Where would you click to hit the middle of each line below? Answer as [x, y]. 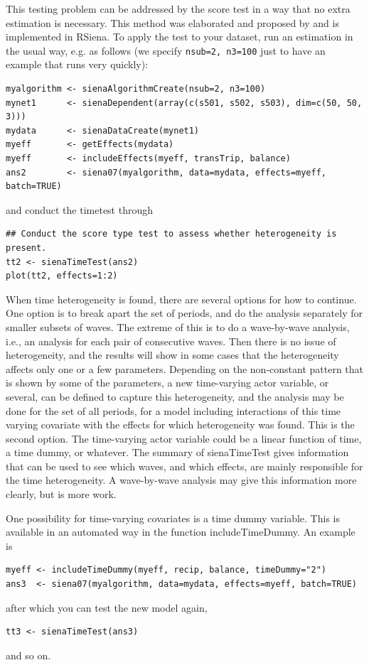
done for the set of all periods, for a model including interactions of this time [173, 410]
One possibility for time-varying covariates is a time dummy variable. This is [173, 518]
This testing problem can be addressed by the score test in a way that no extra [178, 9]
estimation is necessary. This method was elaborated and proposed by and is [172, 22]
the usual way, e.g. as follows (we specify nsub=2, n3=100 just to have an [166, 50]
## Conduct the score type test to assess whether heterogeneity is [171, 234]
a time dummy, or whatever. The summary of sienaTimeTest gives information [177, 452]
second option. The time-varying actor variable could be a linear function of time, [184, 438]
